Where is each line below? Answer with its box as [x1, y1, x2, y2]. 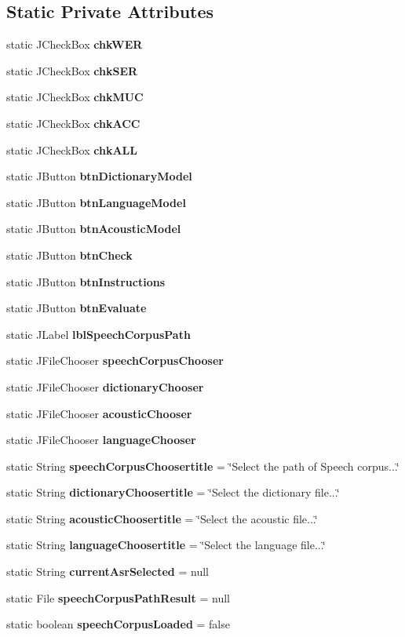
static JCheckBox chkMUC [6, 89, 144, 105]
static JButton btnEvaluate [6, 300, 147, 316]
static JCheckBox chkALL [6, 141, 137, 158]
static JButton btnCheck [6, 246, 133, 263]
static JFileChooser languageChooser [6, 431, 196, 448]
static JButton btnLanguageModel [6, 194, 186, 210]
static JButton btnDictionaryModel [6, 168, 192, 184]
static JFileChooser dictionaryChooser [6, 378, 204, 395]
